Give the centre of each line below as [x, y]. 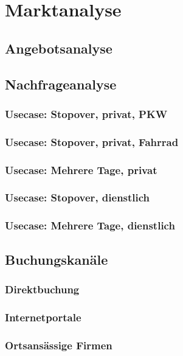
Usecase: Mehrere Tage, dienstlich [90, 225]
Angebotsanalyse [59, 48]
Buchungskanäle [57, 259]
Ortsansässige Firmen [59, 345]
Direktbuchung [42, 289]
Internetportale [43, 317]
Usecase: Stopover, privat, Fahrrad [92, 141]
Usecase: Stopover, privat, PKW [86, 113]
